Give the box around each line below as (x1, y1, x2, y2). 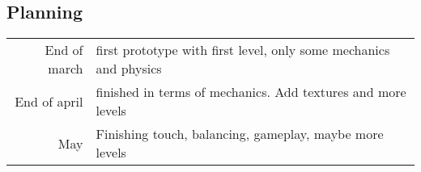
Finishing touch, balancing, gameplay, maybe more (96, 124, 384, 144)
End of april (15, 91, 83, 111)
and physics (96, 59, 162, 78)
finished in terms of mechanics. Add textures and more (96, 82, 406, 102)
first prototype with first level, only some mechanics (96, 40, 390, 60)
